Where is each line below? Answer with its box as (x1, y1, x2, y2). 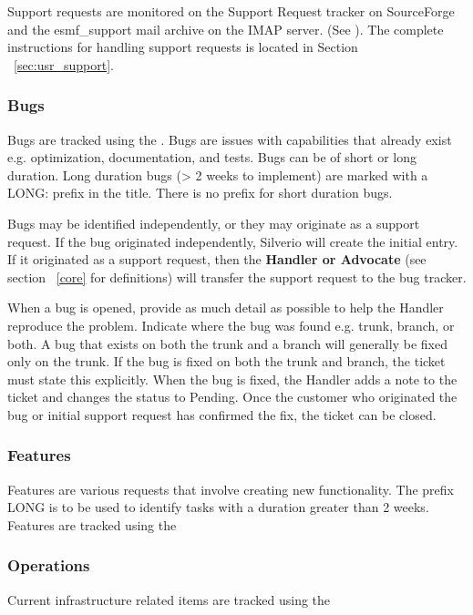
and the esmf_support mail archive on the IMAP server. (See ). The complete (7, 19, 444, 38)
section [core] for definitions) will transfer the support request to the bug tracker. (7, 267, 467, 286)
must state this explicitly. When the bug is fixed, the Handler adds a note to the (7, 369, 458, 388)
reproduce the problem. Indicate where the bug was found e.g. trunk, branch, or (7, 315, 455, 334)
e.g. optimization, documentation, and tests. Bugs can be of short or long (7, 148, 416, 167)
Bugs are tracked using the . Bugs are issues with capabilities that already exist (7, 129, 452, 149)
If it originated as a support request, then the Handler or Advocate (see (7, 250, 427, 269)
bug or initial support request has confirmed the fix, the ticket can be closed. (7, 405, 437, 424)
